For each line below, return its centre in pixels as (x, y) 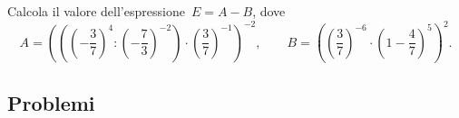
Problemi (51, 102)
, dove (269, 11)
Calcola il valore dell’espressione (96, 11)
